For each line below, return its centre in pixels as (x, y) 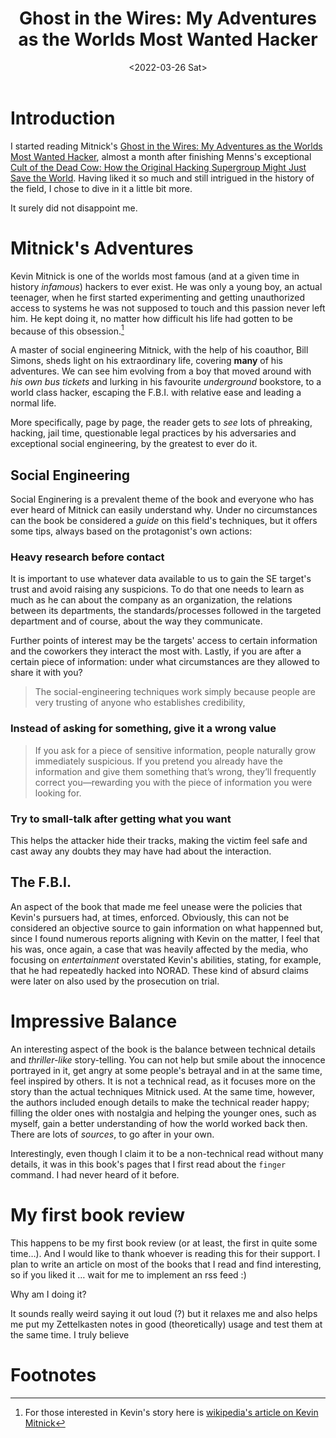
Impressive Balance (94, 1021)
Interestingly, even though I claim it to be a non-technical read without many (167, 1153)
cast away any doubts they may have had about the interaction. (141, 851)
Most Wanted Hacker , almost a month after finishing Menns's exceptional (161, 156)
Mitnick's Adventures (102, 248)
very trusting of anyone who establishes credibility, (140, 703)
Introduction (63, 118)
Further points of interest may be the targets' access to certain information (164, 641)
